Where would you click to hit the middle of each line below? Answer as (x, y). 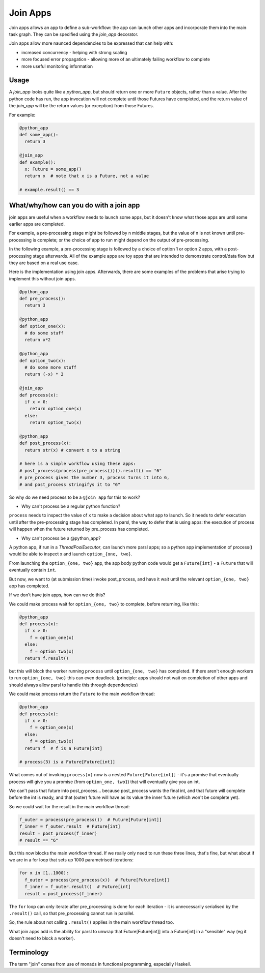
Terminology (29, 952)
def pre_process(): (43, 299)
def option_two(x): (43, 361)
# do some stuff (44, 333)
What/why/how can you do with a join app (75, 205)
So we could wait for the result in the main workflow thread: (69, 806)
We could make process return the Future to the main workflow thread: (82, 694)
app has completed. (29, 586)
